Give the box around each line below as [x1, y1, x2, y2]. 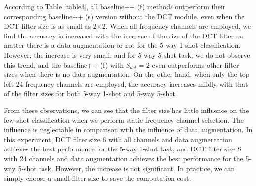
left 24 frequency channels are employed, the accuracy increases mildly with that [4, 78, 248, 89]
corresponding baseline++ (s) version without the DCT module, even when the [4, 11, 245, 21]
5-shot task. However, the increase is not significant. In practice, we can [18, 163, 235, 173]
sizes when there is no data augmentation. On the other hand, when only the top [4, 69, 250, 79]
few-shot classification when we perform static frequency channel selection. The [4, 114, 244, 125]
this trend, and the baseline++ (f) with [4, 59, 124, 70]
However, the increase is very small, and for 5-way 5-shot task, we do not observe [4, 49, 250, 60]
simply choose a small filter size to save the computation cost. [4, 173, 191, 183]
